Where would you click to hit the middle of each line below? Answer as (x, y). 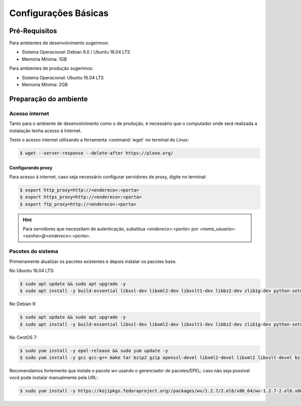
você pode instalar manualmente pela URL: (54, 378)
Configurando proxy (31, 168)
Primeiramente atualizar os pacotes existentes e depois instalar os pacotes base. (93, 261)
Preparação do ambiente (48, 99)
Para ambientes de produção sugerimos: (51, 68)
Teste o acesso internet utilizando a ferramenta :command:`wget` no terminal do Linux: (99, 140)
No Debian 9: (23, 304)
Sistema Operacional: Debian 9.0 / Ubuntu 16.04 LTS (76, 52)
